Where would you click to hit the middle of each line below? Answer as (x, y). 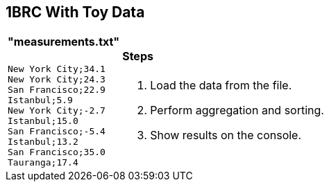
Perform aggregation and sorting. (237, 110)
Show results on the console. (226, 135)
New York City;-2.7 (57, 110)
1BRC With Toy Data (75, 12)
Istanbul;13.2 (43, 141)
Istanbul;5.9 (40, 100)
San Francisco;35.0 (57, 152)
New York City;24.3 (57, 79)
